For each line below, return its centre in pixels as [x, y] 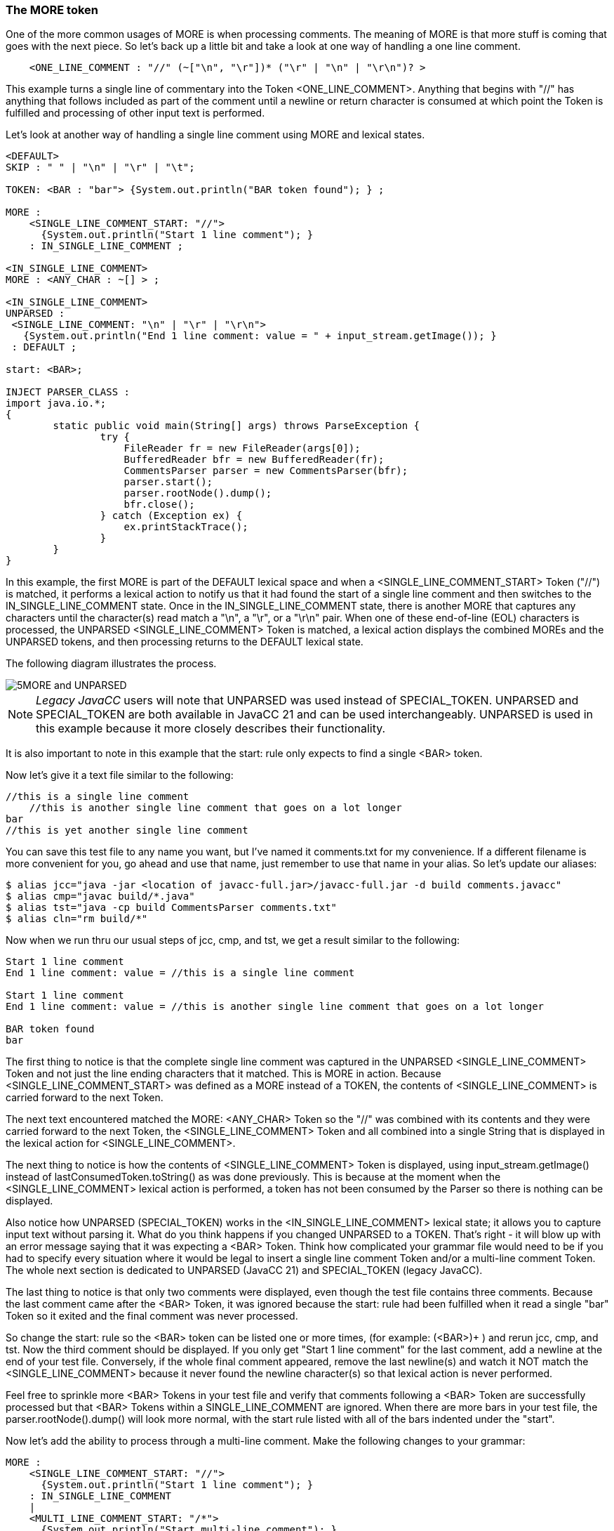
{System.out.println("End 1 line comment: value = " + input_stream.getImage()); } [260, 336]
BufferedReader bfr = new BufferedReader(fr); [254, 460]
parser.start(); [168, 482]
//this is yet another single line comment [127, 830]
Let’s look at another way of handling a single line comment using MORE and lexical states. [215, 135]
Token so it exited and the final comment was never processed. [152, 1316]
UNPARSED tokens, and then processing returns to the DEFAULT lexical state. [185, 642]
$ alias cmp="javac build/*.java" [100, 896]
